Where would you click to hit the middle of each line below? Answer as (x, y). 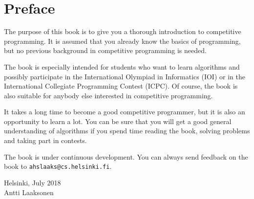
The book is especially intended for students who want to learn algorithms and (122, 66)
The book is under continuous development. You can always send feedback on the (126, 156)
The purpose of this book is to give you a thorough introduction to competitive (123, 31)
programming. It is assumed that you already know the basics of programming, (122, 41)
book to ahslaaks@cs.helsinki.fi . (58, 166)
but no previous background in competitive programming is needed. (105, 50)
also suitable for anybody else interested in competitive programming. (108, 95)
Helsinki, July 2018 (32, 182)
